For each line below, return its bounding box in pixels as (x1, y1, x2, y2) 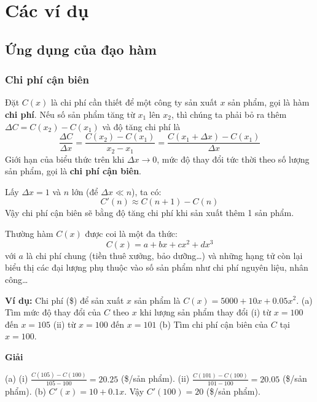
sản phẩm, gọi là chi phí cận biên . (5, 164, 141, 177)
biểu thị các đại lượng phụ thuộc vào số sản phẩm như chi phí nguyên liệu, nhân (5, 261, 308, 274)
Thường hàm (5, 227, 53, 240)
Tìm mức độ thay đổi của (5, 306, 101, 319)
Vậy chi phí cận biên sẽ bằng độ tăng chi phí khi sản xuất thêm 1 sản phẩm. (5, 206, 294, 219)
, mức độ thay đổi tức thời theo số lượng (157, 152, 310, 165)
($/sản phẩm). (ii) (120, 372, 190, 385)
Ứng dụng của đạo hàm (5, 39, 157, 58)
